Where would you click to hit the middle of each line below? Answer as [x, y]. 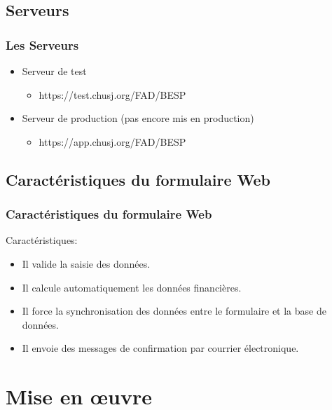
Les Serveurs [42, 45]
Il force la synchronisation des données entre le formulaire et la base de [174, 311]
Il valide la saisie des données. [86, 263]
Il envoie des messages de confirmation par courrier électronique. [160, 348]
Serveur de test [54, 71]
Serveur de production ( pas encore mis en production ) [138, 118]
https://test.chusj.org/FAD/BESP [112, 94]
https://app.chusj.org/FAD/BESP [112, 141]
